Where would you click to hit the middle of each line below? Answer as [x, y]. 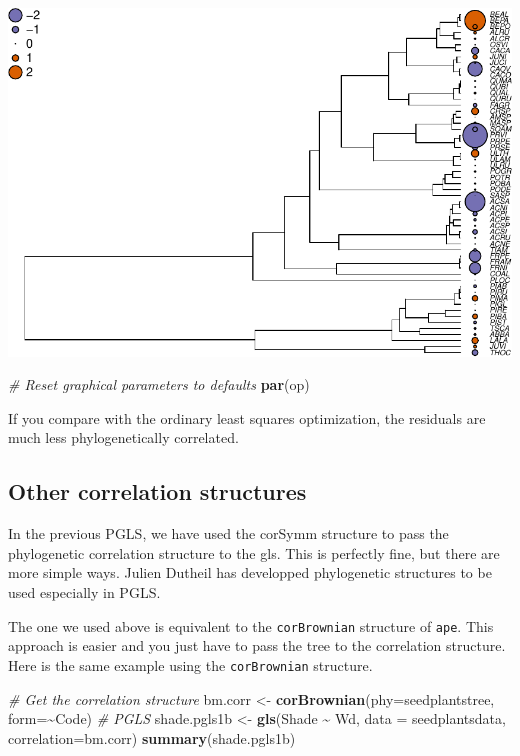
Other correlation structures [157, 491]
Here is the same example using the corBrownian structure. [190, 664]
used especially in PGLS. [84, 592]
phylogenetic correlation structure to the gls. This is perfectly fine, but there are [254, 552]
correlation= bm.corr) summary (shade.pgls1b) [152, 737]
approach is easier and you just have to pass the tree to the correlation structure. [257, 645]
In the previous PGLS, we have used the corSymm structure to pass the [228, 533]
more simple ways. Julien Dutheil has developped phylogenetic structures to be [250, 572]
